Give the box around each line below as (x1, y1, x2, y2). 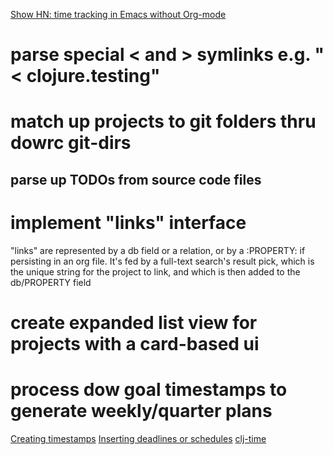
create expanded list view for (10, 311, 258, 334)
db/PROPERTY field (10, 276, 92, 288)
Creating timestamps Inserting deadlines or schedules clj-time (10, 432, 267, 444)
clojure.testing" (26, 65, 161, 88)
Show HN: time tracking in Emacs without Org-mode (10, 9, 227, 20)
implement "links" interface (10, 211, 247, 234)
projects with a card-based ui (10, 332, 260, 355)
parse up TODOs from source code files (10, 171, 262, 188)
